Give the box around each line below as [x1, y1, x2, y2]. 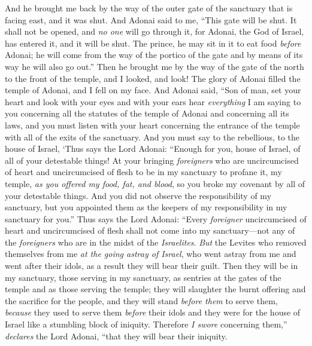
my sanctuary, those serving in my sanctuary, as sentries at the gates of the [5, 271, 281, 283]
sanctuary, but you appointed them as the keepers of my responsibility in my [5, 201, 287, 213]
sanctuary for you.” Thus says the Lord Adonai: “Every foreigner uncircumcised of [5, 212, 307, 225]
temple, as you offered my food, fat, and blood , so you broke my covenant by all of [5, 177, 305, 189]
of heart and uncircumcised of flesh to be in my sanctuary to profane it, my [5, 166, 282, 178]
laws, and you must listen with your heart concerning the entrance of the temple [5, 118, 300, 131]
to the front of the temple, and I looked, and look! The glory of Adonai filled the [5, 72, 301, 84]
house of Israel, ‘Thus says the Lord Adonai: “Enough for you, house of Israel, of [5, 142, 301, 155]
